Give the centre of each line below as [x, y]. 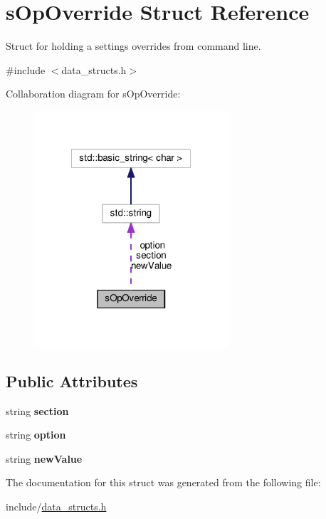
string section [37, 410]
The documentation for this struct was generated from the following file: [163, 482]
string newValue [44, 458]
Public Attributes [72, 381]
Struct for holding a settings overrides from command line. [133, 46]
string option [36, 435]
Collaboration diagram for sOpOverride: [93, 94]
